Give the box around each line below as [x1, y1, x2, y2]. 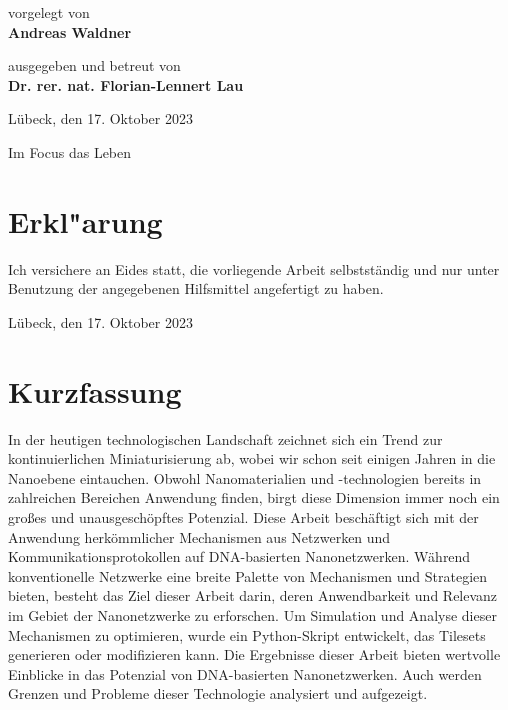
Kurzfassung [8, 370, 182, 411]
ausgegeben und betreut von [8, 55, 181, 76]
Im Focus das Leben [8, 141, 132, 162]
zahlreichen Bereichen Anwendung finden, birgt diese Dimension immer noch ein [8, 487, 500, 508]
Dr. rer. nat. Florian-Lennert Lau [8, 74, 244, 95]
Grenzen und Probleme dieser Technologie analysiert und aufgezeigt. [8, 683, 428, 704]
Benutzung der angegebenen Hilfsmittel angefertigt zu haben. [8, 278, 384, 299]
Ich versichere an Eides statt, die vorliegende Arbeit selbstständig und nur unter [8, 258, 500, 279]
